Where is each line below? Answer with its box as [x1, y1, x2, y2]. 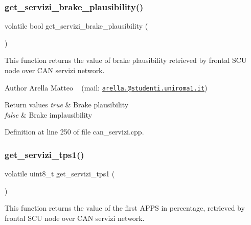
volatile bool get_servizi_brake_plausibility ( [5, 20, 148, 31]
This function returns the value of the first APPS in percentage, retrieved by [5, 202, 245, 213]
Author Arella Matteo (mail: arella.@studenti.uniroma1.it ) [5, 82, 208, 93]
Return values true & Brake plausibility [5, 99, 129, 110]
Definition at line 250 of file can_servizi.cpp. [5, 126, 144, 137]
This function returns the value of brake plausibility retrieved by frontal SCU [5, 55, 247, 65]
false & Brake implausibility [5, 109, 93, 120]
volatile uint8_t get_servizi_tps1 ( [5, 168, 115, 179]
